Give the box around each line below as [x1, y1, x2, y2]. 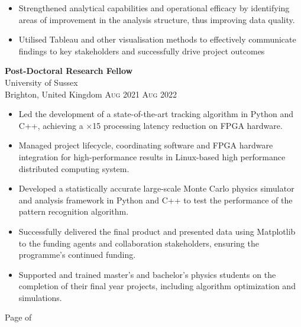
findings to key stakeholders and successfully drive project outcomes [18, 44, 265, 57]
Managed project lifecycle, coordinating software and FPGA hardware [18, 139, 273, 151]
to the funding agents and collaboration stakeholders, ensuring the [18, 237, 259, 249]
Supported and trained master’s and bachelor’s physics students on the [18, 268, 276, 280]
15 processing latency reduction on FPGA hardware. [92, 119, 283, 131]
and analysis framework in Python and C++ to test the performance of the [18, 193, 293, 206]
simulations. [18, 291, 62, 303]
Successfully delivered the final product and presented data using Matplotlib [18, 225, 296, 237]
